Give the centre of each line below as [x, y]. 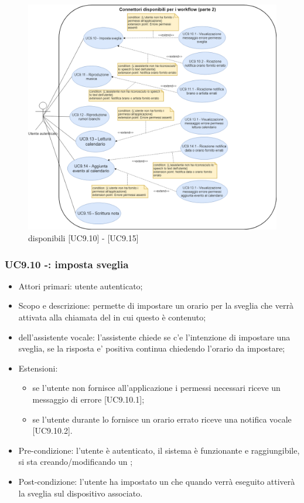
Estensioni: [38, 368]
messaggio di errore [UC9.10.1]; [88, 399]
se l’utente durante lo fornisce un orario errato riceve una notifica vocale [162, 419]
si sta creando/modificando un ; [76, 462]
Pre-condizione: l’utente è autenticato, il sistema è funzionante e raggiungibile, [159, 450]
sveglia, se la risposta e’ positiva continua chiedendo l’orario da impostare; [152, 348]
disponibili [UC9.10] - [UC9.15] [83, 238]
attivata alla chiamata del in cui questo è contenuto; [112, 317]
